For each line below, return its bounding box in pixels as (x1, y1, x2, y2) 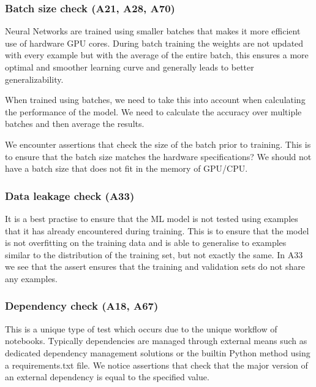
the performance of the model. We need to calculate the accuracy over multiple (5, 105, 302, 118)
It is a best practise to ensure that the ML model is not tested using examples (5, 212, 298, 224)
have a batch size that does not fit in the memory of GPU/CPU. (5, 162, 248, 175)
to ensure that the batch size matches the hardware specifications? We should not (5, 150, 312, 163)
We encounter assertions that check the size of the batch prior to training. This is (5, 137, 311, 150)
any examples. (5, 272, 58, 285)
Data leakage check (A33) (5, 188, 135, 203)
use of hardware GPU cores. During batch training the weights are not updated (5, 36, 304, 49)
